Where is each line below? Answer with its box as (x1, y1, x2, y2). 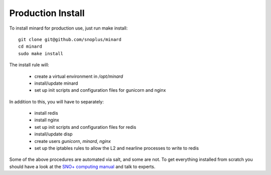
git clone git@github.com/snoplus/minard (18, 37, 121, 42)
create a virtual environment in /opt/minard (34, 73, 123, 79)
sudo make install (18, 51, 64, 56)
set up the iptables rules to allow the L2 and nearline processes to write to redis (34, 145, 199, 151)
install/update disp (34, 131, 73, 137)
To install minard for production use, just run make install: (9, 25, 128, 31)
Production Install (9, 8, 85, 19)
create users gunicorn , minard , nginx (34, 138, 111, 144)
